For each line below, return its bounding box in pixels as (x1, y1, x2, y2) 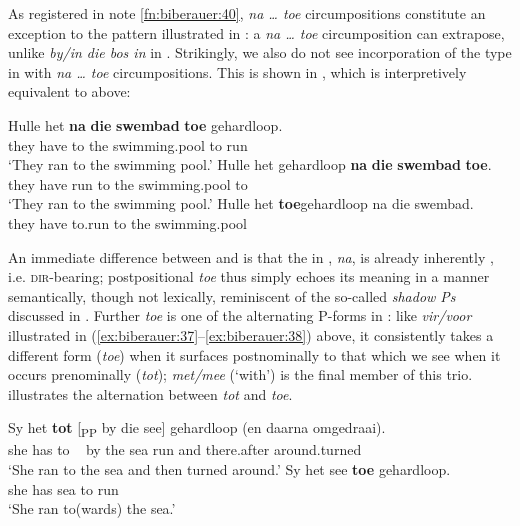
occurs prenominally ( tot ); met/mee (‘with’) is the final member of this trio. (8, 364, 473, 385)
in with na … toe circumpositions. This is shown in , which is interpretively (8, 61, 467, 82)
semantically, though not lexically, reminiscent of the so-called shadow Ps (8, 285, 456, 306)
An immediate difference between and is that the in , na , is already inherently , (8, 246, 494, 267)
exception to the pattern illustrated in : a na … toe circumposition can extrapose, (8, 22, 505, 43)
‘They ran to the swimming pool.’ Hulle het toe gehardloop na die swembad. (8, 193, 474, 214)
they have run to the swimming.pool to (8, 173, 248, 194)
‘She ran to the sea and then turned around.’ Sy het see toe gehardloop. (8, 459, 451, 479)
